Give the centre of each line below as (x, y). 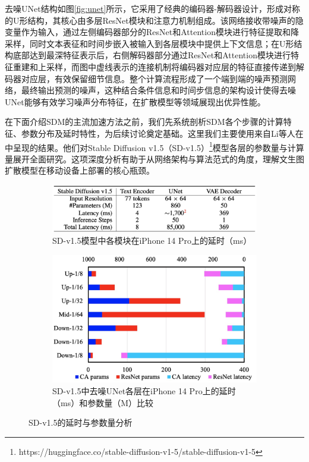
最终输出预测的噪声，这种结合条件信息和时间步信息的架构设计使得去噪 (158, 90)
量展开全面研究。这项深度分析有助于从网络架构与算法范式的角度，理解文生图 (154, 158)
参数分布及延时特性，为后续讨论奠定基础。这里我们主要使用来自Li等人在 (162, 133)
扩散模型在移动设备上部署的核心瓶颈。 (80, 170)
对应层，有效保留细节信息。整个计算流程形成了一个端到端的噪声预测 (154, 78)
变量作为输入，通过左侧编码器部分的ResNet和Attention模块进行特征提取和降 (152, 32)
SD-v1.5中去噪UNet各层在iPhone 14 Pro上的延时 (144, 391)
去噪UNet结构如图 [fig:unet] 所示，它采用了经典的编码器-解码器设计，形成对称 (153, 8)
